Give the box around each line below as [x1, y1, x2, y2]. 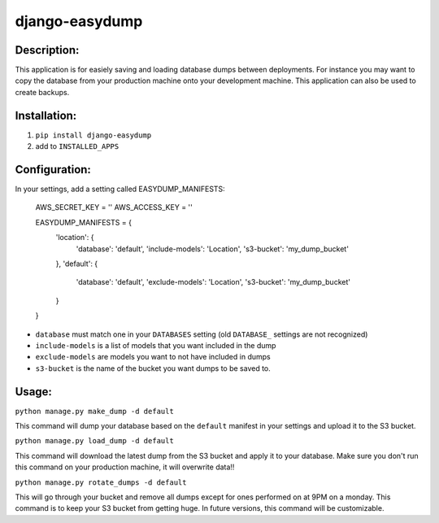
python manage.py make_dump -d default [15, 407, 174, 416]
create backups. [15, 87, 70, 97]
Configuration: [15, 163, 91, 177]
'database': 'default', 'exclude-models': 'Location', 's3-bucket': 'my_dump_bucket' [76, 277, 351, 287]
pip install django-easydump [35, 130, 152, 140]
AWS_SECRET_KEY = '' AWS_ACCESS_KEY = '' [35, 203, 193, 212]
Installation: [15, 108, 77, 122]
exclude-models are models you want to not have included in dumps [35, 352, 272, 362]
